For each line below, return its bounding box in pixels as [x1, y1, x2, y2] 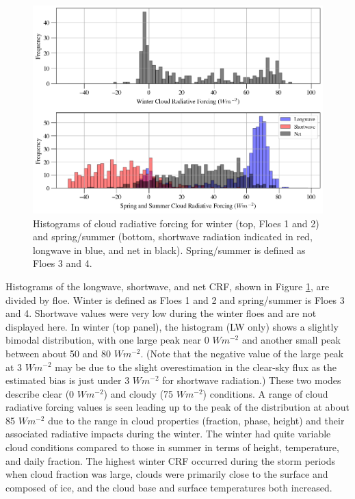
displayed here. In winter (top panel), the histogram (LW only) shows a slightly [5, 319, 339, 333]
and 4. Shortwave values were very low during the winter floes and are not [5, 306, 317, 320]
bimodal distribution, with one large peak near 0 [5, 333, 209, 347]
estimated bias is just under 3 [5, 373, 130, 387]
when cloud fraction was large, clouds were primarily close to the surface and [5, 467, 328, 481]
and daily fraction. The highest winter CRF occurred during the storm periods [5, 453, 335, 468]
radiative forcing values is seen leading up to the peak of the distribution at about [5, 400, 350, 414]
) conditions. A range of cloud [202, 386, 328, 400]
